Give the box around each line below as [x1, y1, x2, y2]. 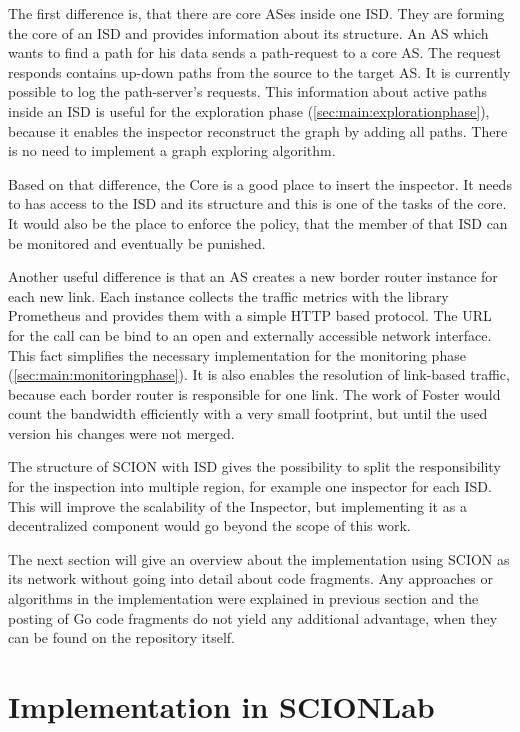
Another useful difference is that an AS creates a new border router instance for [8, 266, 498, 287]
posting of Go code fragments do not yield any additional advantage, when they [8, 607, 498, 628]
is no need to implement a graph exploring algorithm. [8, 140, 336, 161]
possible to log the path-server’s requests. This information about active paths [8, 81, 488, 102]
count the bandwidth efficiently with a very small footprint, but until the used [8, 403, 488, 424]
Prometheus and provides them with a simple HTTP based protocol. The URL [8, 305, 492, 326]
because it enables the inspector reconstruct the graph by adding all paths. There [8, 120, 508, 141]
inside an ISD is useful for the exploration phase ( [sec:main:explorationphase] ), [8, 100, 490, 121]
